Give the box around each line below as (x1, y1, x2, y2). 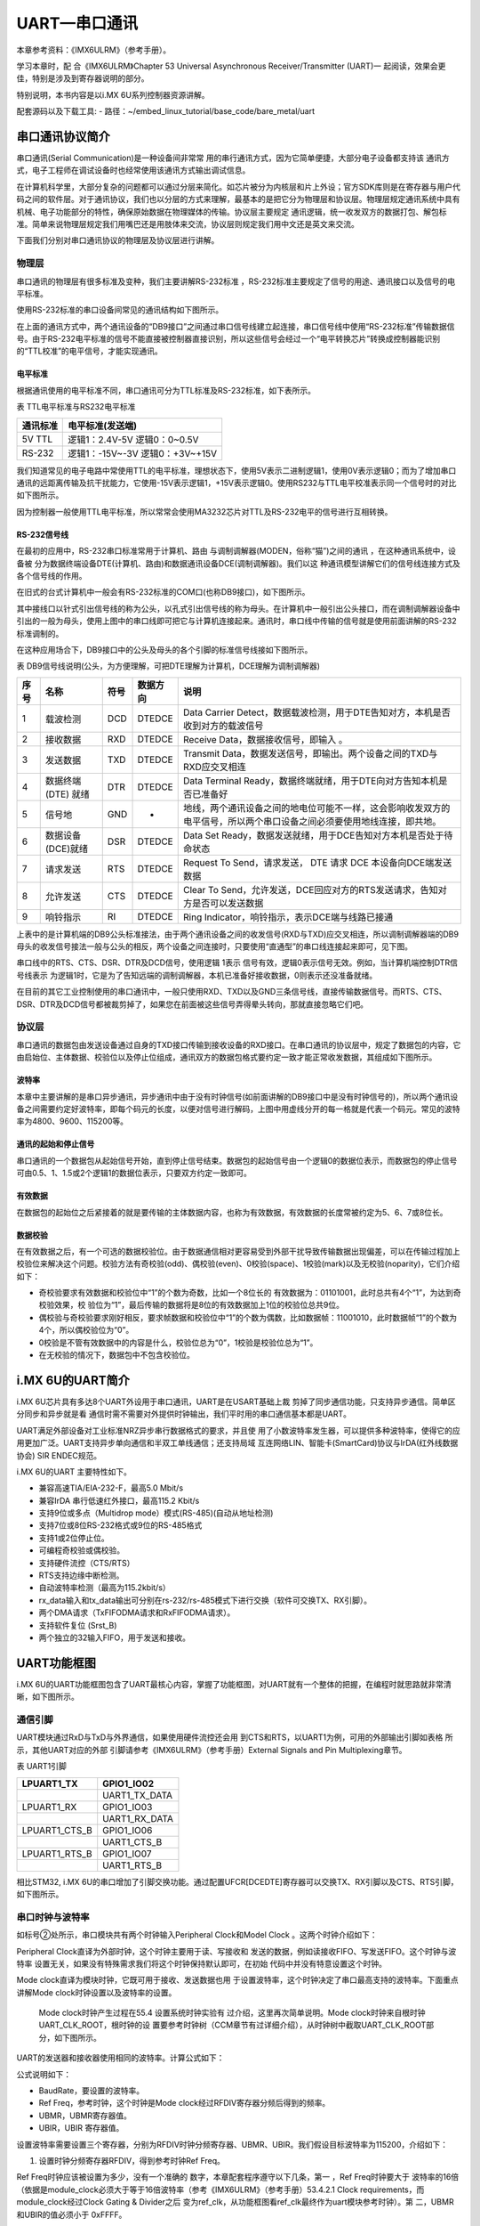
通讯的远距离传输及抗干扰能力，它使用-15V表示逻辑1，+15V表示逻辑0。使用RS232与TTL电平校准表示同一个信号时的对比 (16, 477, 457, 489)
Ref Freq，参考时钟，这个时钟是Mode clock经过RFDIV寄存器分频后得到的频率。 (38, 2098, 331, 2108)
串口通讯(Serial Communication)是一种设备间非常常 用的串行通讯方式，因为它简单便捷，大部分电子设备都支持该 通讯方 (16, 152, 450, 164)
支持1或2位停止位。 (38, 1532, 110, 1543)
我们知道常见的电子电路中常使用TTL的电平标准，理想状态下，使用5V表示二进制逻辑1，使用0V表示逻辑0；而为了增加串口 (16, 465, 457, 475)
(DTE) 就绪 (44, 788, 90, 800)
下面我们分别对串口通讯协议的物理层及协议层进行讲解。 (16, 235, 220, 246)
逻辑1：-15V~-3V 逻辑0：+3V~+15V (68, 447, 218, 459)
